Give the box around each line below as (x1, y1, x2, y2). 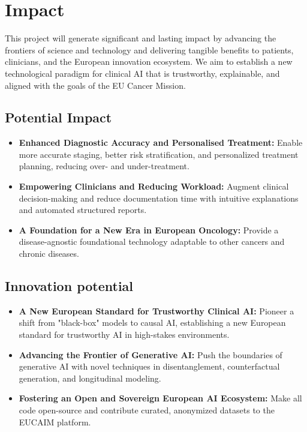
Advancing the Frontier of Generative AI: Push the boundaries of (19, 348, 282, 361)
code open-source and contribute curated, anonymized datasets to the (19, 404, 275, 416)
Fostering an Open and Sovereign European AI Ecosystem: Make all (19, 392, 302, 404)
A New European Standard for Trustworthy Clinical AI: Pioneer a (19, 304, 294, 317)
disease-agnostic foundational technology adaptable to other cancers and (19, 235, 285, 248)
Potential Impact (5, 108, 112, 127)
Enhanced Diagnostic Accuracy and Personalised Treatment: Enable (19, 136, 303, 149)
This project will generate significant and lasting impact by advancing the (5, 32, 276, 44)
